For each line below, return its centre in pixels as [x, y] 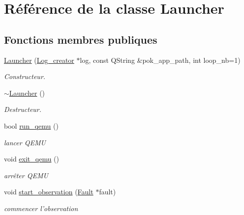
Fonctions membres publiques [81, 39]
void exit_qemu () [32, 159]
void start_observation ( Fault [49, 192]
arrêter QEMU [26, 175]
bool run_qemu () [31, 125]
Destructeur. [23, 109]
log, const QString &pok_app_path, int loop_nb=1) [160, 60]
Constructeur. [25, 76]
